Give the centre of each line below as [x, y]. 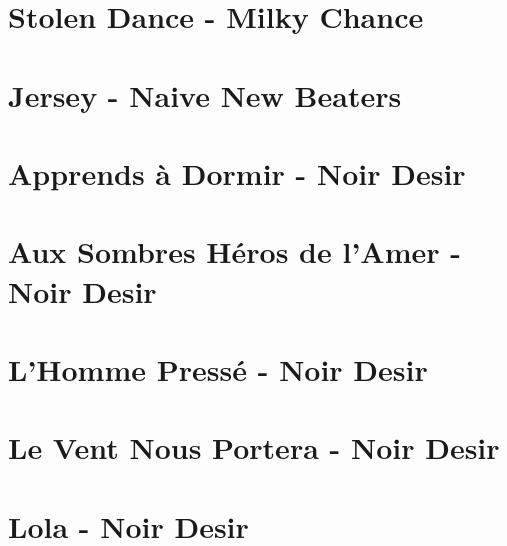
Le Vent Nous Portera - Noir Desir [254, 447]
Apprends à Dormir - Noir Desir [237, 172]
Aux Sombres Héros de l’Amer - [234, 251]
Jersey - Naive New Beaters [205, 94]
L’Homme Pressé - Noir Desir [218, 368]
